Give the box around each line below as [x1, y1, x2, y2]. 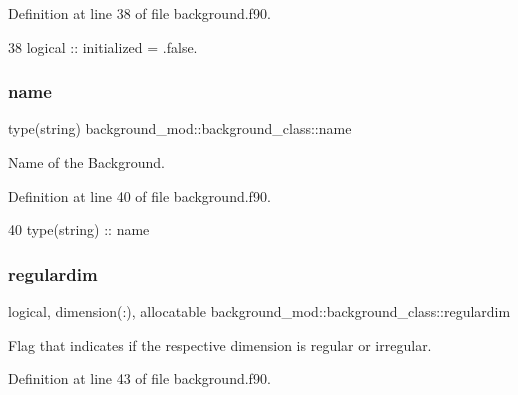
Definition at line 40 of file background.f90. [8, 185, 271, 206]
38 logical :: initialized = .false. [8, 36, 198, 57]
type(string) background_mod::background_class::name [8, 118, 352, 139]
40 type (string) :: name [8, 219, 150, 240]
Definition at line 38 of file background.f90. [8, 3, 271, 23]
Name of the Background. [8, 152, 165, 172]
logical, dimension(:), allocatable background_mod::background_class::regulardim [8, 301, 511, 321]
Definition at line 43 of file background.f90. [8, 368, 271, 389]
